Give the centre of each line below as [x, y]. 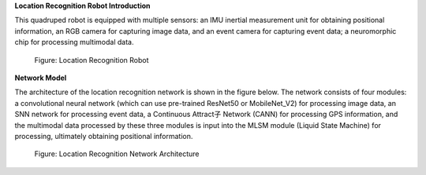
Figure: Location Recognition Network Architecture [117, 154]
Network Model [41, 78]
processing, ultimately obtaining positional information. [104, 136]
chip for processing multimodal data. [74, 42]
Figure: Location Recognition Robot [92, 60]
